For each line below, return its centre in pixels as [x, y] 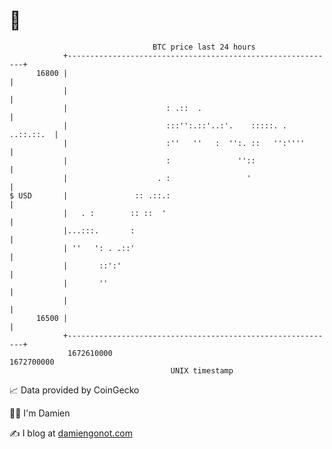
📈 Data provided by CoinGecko [74, 390]
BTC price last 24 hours [204, 47]
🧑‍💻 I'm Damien [40, 413]
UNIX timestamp [202, 370]
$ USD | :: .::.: [90, 195]
